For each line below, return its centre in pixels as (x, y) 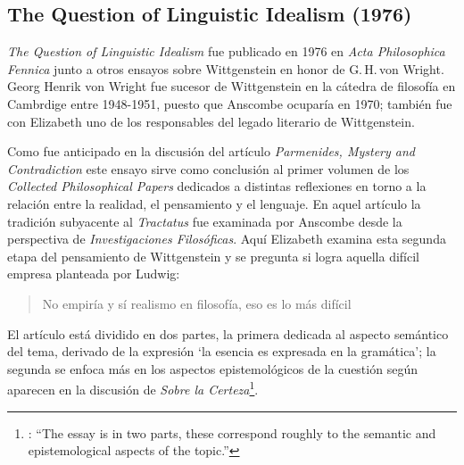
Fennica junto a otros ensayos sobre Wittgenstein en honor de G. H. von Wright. (226, 68)
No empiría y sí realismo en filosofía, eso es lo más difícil (197, 303)
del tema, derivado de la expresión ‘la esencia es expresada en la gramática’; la (222, 351)
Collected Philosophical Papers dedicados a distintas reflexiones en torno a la (217, 186)
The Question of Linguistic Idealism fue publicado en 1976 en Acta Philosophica (226, 51)
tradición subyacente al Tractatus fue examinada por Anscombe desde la (205, 221)
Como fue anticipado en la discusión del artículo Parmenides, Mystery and (211, 151)
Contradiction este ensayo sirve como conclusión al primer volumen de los (208, 168)
